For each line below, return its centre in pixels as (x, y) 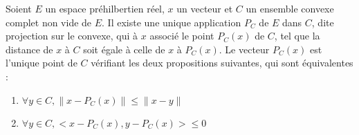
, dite (323, 22)
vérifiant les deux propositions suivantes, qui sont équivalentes (222, 63)
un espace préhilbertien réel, (105, 8)
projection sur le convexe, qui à (72, 36)
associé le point (182, 36)
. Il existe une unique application (172, 22)
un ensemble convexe (290, 8)
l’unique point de (42, 63)
